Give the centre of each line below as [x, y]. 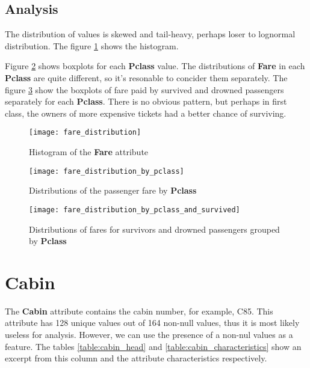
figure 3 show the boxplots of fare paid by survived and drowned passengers [144, 89]
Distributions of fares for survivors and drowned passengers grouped [154, 229]
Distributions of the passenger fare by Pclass [113, 190]
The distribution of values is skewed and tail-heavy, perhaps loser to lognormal [150, 34]
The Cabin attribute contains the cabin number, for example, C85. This [139, 311]
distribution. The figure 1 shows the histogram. [92, 45]
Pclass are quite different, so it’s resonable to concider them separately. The [146, 77]
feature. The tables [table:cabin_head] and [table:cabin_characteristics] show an [153, 346]
